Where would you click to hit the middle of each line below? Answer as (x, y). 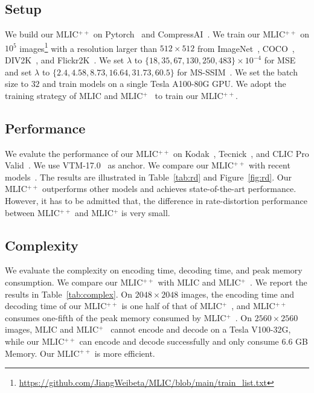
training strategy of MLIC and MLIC (74, 95)
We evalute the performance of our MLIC (82, 153)
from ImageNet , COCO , (246, 48)
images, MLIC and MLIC (52, 329)
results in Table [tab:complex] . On (69, 294)
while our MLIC (35, 341)
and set (18, 72)
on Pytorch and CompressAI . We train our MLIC (189, 34)
